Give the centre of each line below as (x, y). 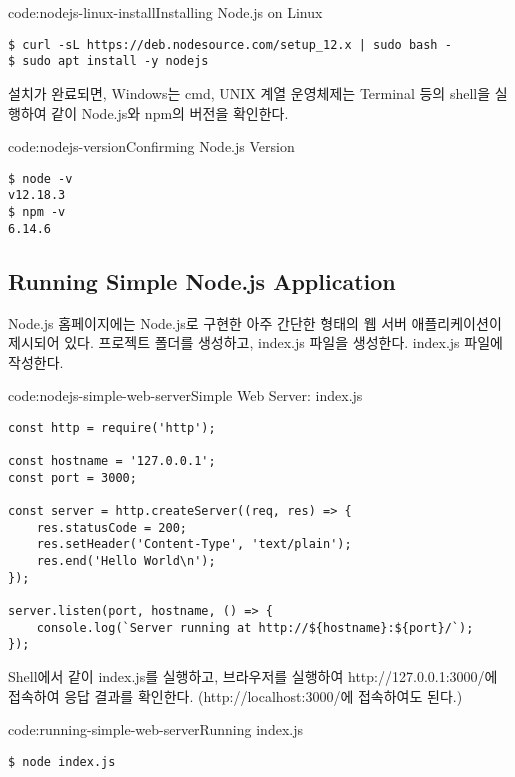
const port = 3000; (72, 477)
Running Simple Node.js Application (202, 280)
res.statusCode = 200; (111, 527)
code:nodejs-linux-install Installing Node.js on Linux (165, 12)
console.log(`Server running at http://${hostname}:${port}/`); (255, 627)
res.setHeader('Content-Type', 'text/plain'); (194, 544)
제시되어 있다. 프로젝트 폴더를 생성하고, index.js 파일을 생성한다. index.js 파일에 (255, 342)
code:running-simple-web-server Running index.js (155, 729)
